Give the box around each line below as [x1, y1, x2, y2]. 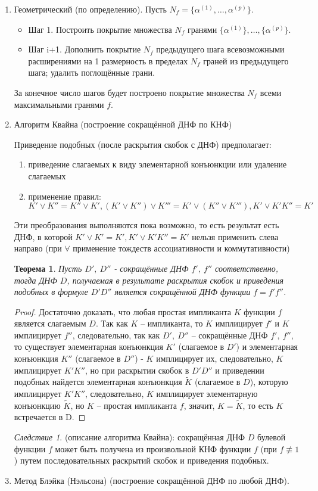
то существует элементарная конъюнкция [14, 340, 163, 353]
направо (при [14, 242, 62, 254]
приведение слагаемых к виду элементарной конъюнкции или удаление [28, 158, 287, 170]
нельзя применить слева [192, 230, 279, 243]
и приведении [215, 363, 264, 376]
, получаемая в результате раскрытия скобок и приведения [67, 274, 283, 286]
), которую [250, 375, 288, 388]
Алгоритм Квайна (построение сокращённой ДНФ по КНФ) [14, 118, 232, 130]
